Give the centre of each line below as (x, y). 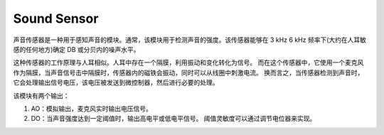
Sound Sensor (56, 18)
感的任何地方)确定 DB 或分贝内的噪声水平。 (76, 49)
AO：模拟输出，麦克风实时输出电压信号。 (91, 108)
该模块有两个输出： (41, 95)
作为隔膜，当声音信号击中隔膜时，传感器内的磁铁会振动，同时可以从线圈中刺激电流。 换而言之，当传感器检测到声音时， (188, 72)
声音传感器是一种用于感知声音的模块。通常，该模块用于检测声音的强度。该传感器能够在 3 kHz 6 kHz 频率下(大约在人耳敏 (190, 40)
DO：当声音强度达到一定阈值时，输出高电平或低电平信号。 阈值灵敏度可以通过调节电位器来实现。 (174, 119)
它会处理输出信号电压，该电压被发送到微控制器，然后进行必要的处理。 (116, 82)
